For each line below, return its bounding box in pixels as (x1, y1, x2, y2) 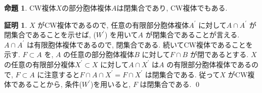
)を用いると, (90, 79, 131, 89)
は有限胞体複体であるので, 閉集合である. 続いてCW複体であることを (27, 39, 253, 50)
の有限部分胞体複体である (166, 59, 252, 69)
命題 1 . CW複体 (4, 3, 56, 13)
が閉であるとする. (190, 49, 249, 60)
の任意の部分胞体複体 (63, 49, 135, 60)
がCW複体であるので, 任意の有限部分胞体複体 (37, 19, 189, 30)
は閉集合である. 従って (145, 69, 220, 79)
